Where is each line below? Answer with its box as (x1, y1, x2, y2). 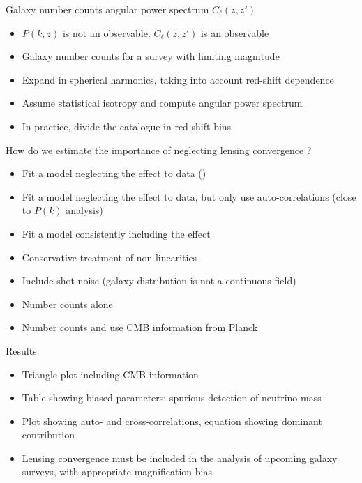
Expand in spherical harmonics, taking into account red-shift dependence (22, 72, 334, 86)
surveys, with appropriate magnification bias (22, 464, 213, 479)
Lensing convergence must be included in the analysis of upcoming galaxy (22, 450, 338, 465)
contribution (22, 427, 75, 442)
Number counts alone (22, 296, 113, 311)
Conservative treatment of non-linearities (22, 250, 197, 264)
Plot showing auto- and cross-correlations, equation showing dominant (22, 413, 322, 428)
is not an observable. (62, 25, 151, 40)
